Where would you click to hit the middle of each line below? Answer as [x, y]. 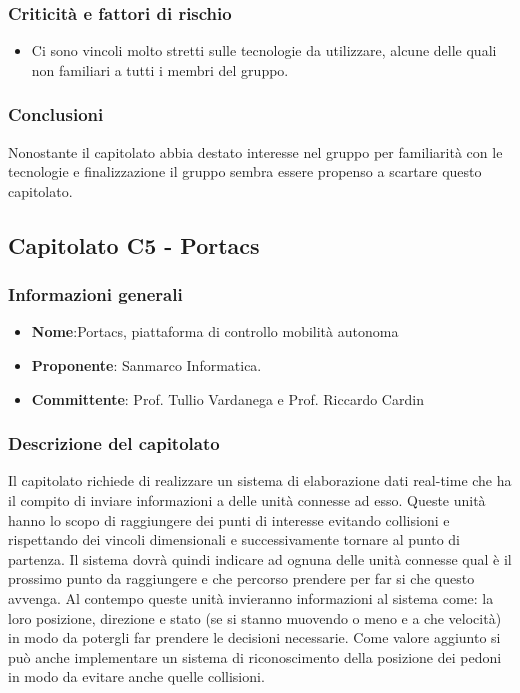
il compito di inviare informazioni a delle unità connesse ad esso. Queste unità [247, 500]
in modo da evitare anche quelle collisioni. [136, 676]
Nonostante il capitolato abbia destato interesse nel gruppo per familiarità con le [255, 151]
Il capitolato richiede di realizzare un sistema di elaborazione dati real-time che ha [260, 480]
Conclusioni [56, 114]
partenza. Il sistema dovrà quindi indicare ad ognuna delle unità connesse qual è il [260, 558]
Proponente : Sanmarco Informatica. [146, 365]
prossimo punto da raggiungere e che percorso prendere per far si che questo [241, 578]
